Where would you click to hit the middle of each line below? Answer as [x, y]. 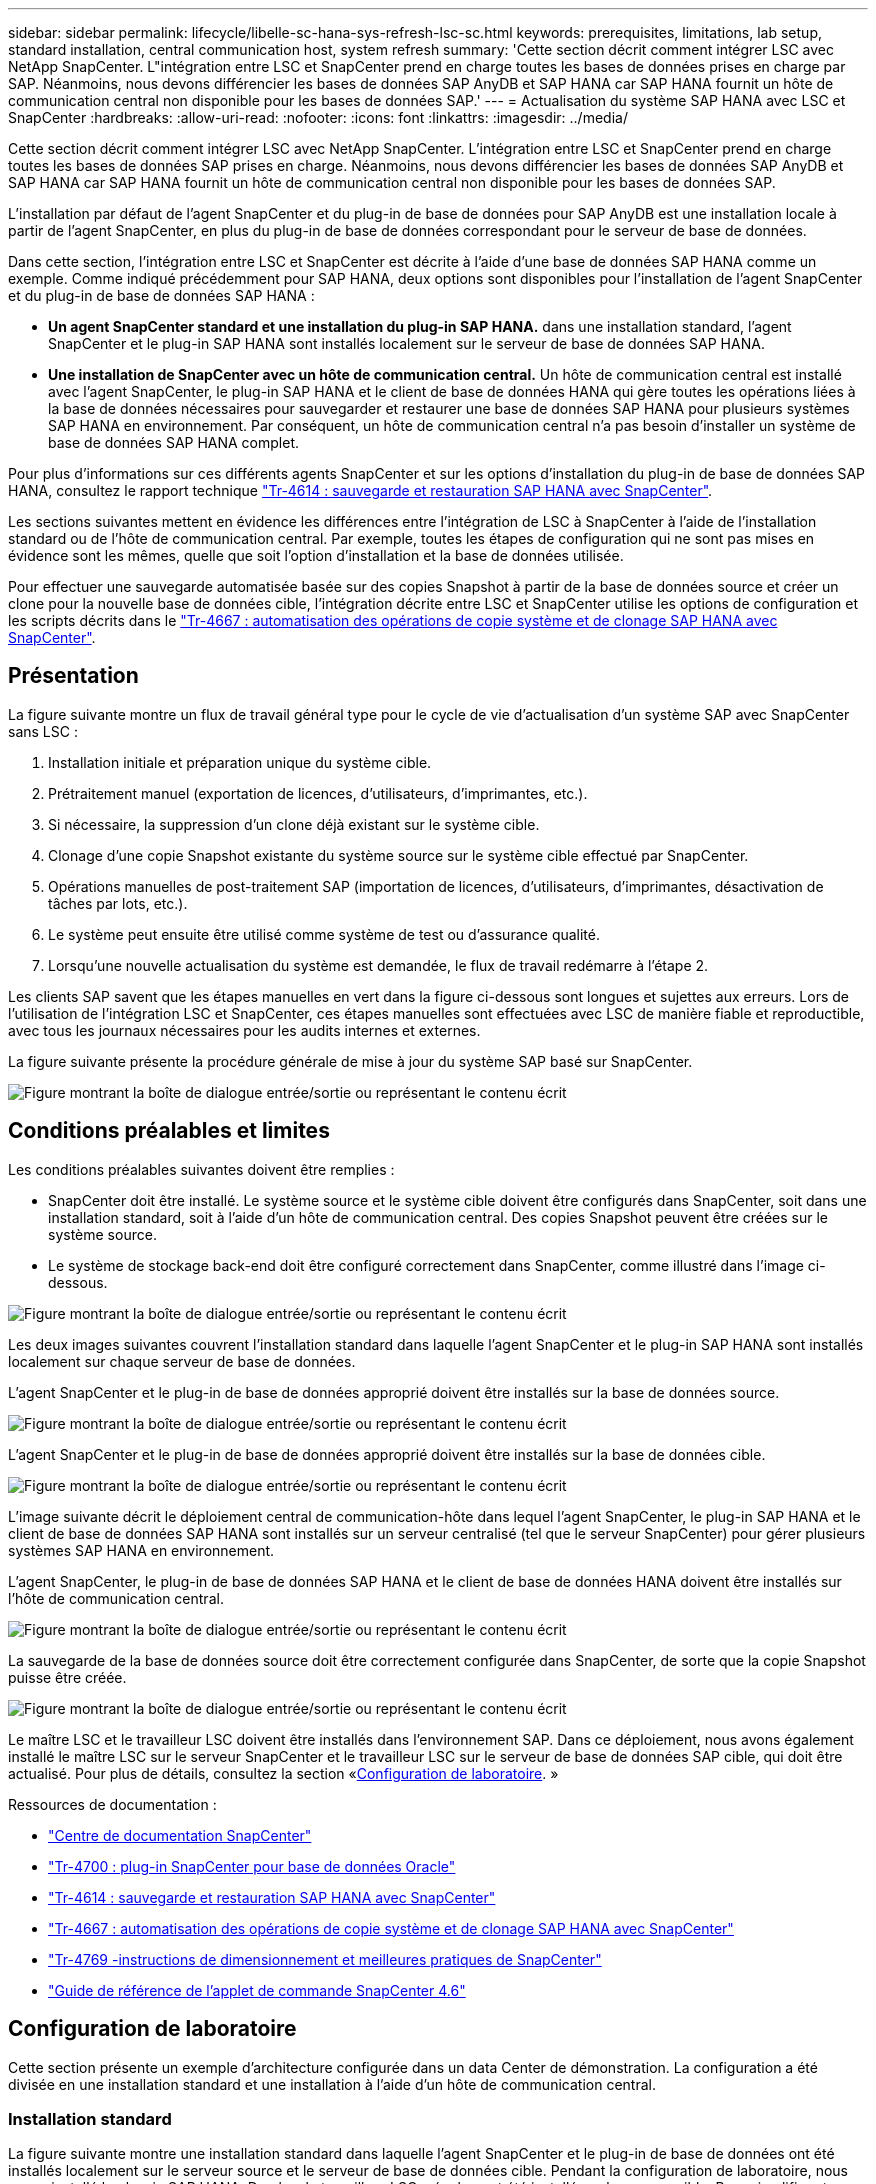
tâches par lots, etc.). [118, 903]
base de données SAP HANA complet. [174, 442]
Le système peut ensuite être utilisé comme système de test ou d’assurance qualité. [324, 934]
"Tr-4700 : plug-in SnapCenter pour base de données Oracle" [252, 1866]
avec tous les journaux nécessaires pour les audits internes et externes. [244, 1030]
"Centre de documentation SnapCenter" [180, 1835]
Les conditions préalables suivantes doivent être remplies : [201, 1169]
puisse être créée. [67, 1677]
